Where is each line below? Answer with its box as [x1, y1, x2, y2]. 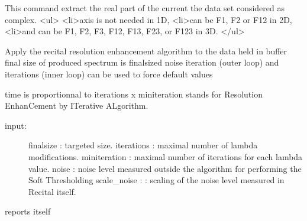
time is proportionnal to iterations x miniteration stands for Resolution [5, 87, 263, 100]
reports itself [5, 205, 51, 217]
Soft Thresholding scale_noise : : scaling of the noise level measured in [28, 174, 285, 186]
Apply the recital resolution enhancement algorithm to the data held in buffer [5, 44, 287, 57]
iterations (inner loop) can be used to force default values [5, 67, 213, 80]
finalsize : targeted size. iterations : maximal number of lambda [28, 139, 258, 151]
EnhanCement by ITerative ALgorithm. [5, 99, 148, 112]
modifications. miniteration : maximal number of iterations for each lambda [28, 150, 303, 162]
